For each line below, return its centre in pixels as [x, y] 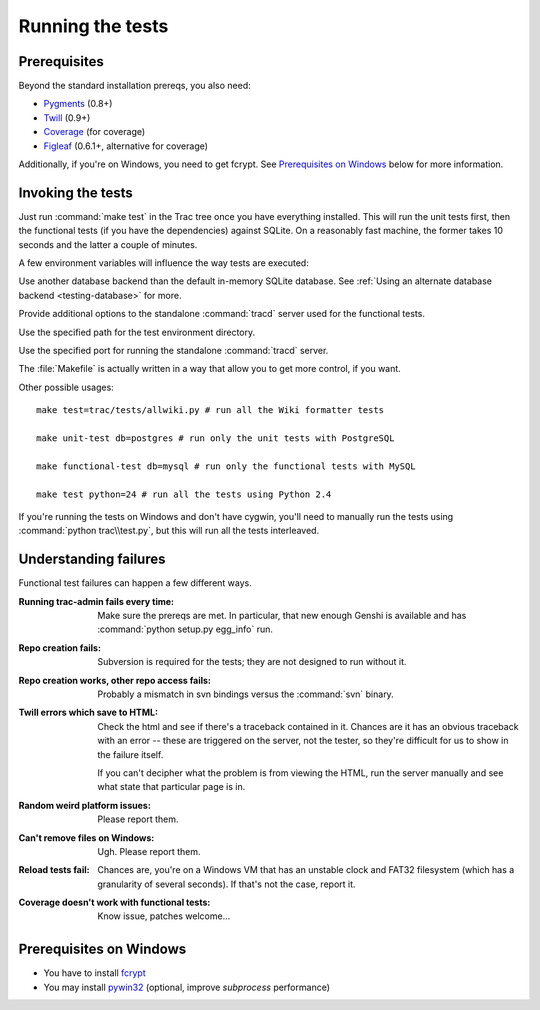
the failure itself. [130, 754]
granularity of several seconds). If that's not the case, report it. [226, 884]
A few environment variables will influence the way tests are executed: [163, 263]
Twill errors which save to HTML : [88, 712]
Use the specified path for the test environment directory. [137, 332]
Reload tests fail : [54, 870]
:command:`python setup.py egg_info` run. [185, 629]
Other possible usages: [66, 387]
